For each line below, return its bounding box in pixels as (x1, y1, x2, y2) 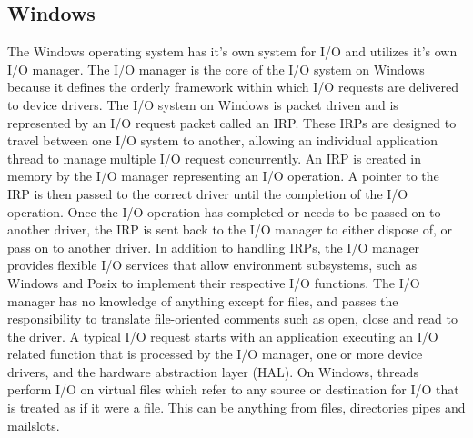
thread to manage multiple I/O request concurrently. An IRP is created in (7, 148, 421, 167)
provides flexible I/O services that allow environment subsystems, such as (7, 255, 417, 274)
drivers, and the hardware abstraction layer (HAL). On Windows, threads (7, 362, 418, 381)
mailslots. (7, 415, 60, 434)
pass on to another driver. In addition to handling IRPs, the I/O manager (7, 237, 420, 256)
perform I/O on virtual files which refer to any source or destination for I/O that (7, 380, 459, 399)
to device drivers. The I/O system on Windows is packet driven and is (7, 95, 398, 114)
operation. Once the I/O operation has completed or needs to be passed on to (7, 202, 441, 221)
